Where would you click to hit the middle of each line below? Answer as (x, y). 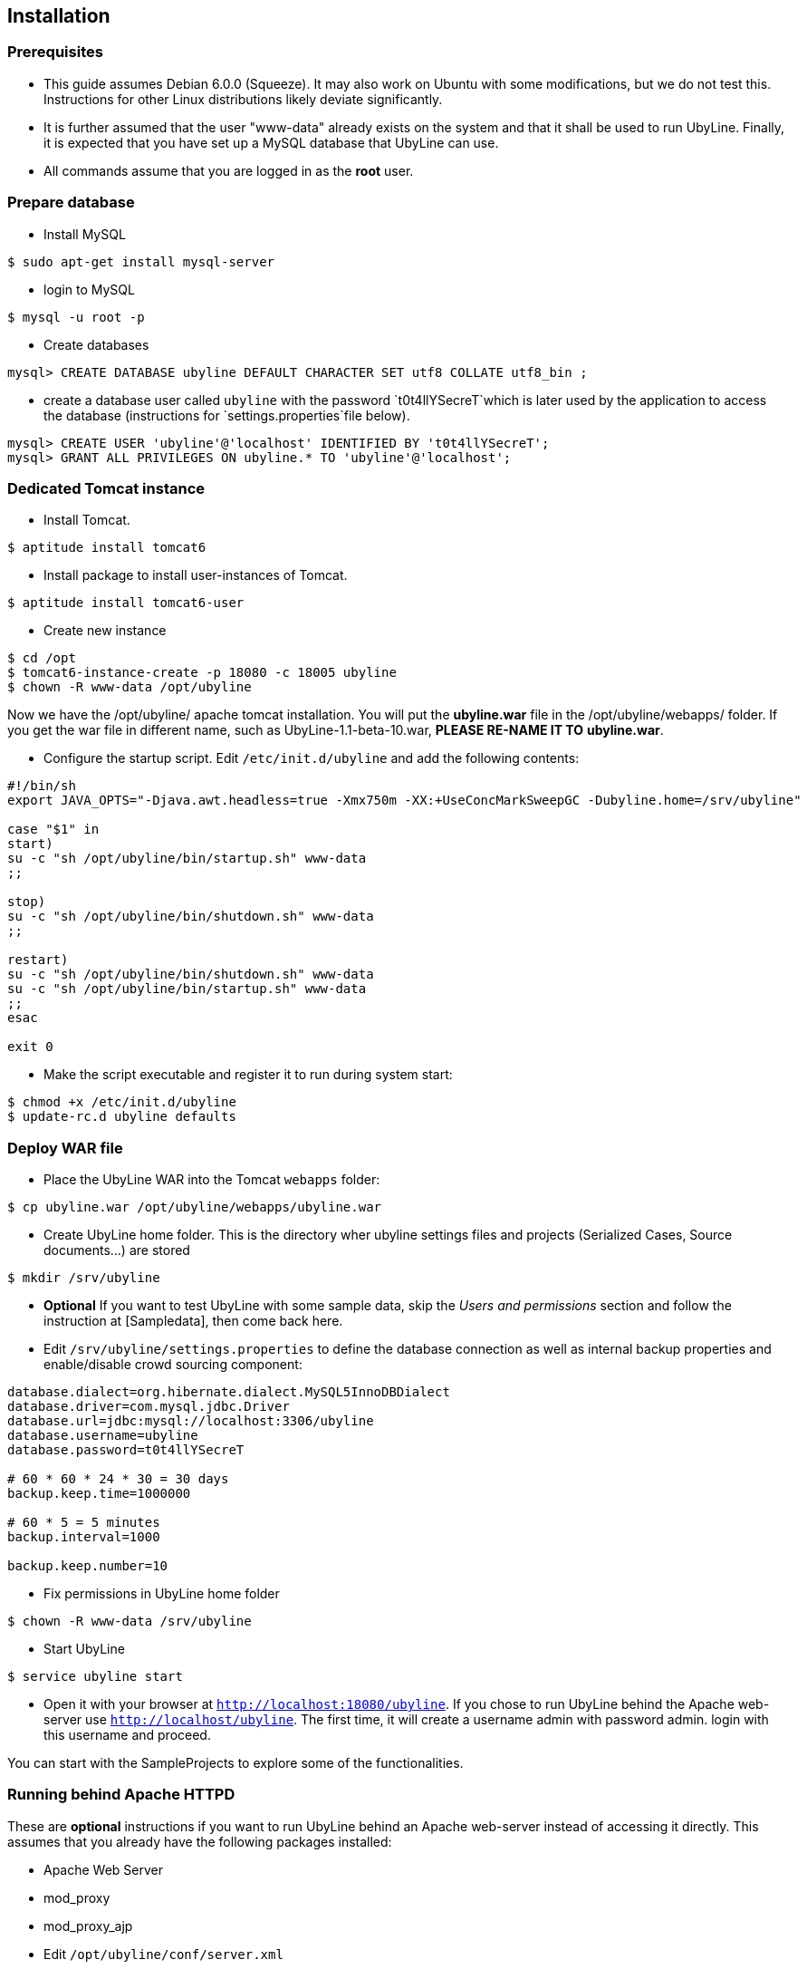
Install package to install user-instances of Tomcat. (196, 575)
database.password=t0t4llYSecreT (126, 1450)
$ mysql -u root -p (76, 317)
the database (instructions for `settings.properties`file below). (227, 415)
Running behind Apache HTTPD (121, 1795)
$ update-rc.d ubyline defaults (122, 1117)
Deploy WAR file (65, 1148)
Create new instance (105, 631)
